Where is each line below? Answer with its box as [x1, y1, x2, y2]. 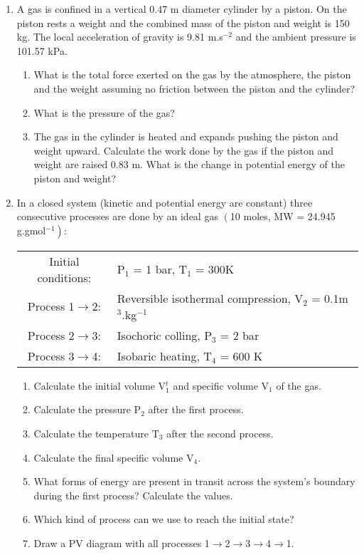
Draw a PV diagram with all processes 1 [33, 535, 210, 550]
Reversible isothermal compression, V [117, 289, 304, 306]
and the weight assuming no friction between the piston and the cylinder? [33, 81, 355, 95]
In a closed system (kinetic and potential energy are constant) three [16, 194, 313, 209]
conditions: [37, 269, 92, 286]
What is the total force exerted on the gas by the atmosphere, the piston [33, 67, 351, 82]
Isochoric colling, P [117, 326, 213, 343]
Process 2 [27, 326, 75, 343]
